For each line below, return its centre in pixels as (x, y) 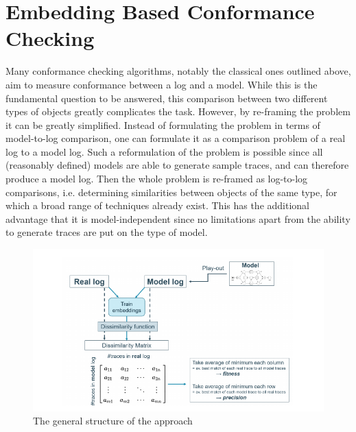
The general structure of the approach (113, 421)
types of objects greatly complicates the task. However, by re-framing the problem (178, 111)
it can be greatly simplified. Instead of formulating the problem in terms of (163, 124)
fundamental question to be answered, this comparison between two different (167, 98)
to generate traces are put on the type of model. (107, 232)
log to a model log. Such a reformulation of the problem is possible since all (164, 151)
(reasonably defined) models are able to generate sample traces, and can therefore (177, 165)
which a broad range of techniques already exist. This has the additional (158, 205)
